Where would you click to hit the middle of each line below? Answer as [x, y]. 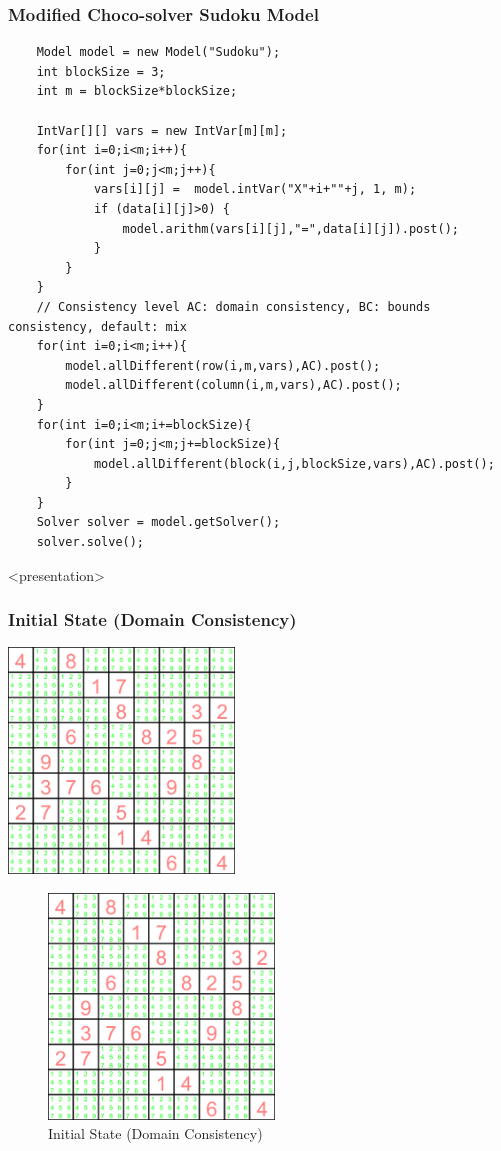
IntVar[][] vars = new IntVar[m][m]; [162, 130]
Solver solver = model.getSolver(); [158, 522]
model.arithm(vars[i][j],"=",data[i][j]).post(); [291, 228]
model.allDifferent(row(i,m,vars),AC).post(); [223, 365]
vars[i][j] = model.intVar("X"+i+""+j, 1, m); [255, 189]
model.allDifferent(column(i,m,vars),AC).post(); [233, 385]
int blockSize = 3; [101, 71]
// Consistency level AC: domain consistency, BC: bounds [233, 306]
